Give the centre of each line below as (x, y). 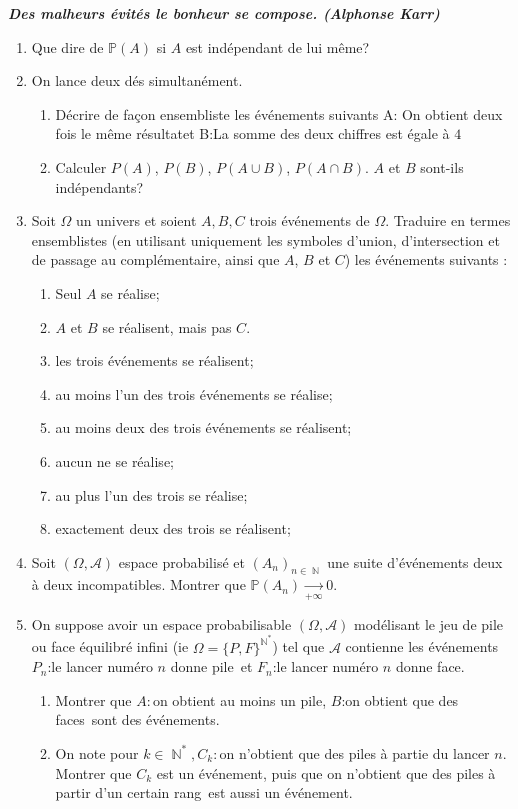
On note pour (97, 752)
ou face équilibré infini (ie (110, 646)
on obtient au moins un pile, (239, 699)
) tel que (298, 646)
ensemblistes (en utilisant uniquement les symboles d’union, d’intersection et (265, 239)
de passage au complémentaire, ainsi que (155, 259)
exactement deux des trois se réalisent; (173, 528)
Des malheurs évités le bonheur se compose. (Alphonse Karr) (224, 13)
